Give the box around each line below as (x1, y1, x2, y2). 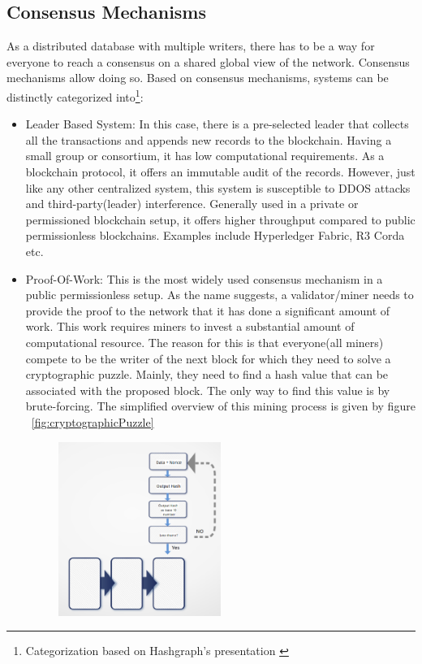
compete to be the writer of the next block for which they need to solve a (25, 349, 391, 367)
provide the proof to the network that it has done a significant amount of (25, 302, 390, 319)
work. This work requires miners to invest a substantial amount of (25, 318, 355, 335)
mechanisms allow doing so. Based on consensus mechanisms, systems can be (6, 69, 389, 86)
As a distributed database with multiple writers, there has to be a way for (6, 37, 375, 54)
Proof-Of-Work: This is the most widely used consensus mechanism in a (25, 270, 383, 287)
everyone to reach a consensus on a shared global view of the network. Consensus (6, 53, 410, 70)
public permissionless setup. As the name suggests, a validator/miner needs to (25, 286, 414, 303)
